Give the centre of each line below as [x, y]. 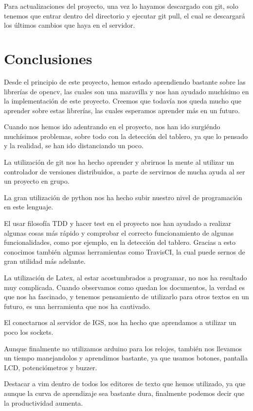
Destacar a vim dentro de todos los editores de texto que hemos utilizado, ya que [125, 384]
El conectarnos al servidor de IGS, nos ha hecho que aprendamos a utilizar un [120, 322]
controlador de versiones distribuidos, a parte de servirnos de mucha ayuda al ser [125, 171]
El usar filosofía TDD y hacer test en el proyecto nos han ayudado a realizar [118, 223]
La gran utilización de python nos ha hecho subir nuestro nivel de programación [123, 197]
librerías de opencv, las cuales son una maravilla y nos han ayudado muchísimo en [126, 91]
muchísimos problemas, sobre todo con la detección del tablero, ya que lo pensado [126, 136]
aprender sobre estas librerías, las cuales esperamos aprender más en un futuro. [122, 110]
